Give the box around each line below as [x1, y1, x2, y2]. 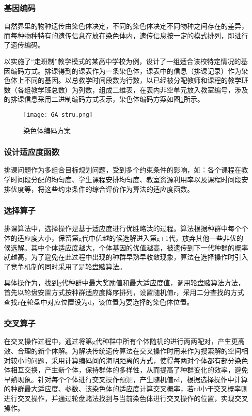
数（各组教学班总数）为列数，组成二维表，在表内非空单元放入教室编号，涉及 [4, 84, 248, 94]
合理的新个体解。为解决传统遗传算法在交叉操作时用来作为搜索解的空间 [17, 346, 241, 355]
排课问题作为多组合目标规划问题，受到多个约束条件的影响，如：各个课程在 [4, 165, 241, 175]
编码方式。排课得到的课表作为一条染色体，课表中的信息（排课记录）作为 [10, 65, 241, 76]
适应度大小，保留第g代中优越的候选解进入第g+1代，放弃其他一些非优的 [17, 233, 243, 243]
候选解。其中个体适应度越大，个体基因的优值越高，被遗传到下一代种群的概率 [4, 242, 248, 252]
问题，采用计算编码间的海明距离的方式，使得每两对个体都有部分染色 [31, 355, 248, 365]
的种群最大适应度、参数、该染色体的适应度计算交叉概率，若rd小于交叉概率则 [4, 384, 248, 394]
